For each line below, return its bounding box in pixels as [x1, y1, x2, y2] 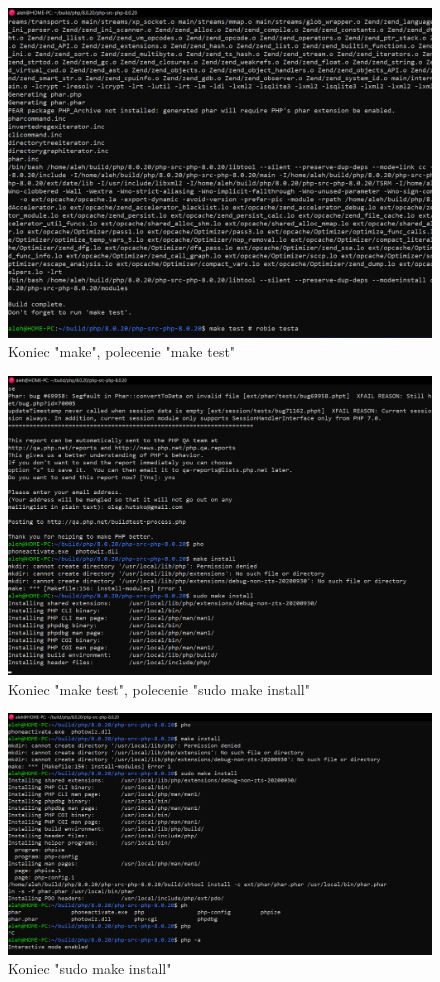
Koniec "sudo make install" [8, 958, 172, 979]
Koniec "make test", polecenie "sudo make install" [8, 678, 310, 699]
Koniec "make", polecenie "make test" [8, 341, 236, 362]
